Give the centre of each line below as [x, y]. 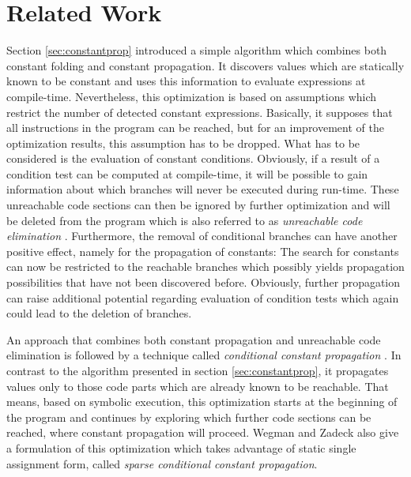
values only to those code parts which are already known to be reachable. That [198, 386]
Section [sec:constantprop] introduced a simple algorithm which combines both [197, 50]
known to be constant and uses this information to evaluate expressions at [186, 81]
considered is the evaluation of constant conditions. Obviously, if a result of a [193, 158]
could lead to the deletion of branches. [99, 313]
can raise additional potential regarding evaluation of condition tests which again [203, 297]
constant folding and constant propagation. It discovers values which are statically [205, 65]
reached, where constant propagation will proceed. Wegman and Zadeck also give [203, 432]
